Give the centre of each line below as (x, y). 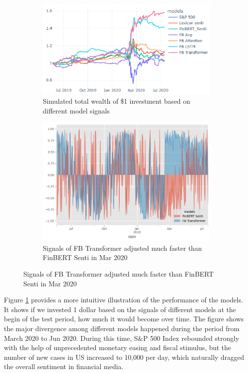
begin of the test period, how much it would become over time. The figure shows (124, 319)
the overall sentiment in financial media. (64, 366)
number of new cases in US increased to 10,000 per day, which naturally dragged (124, 357)
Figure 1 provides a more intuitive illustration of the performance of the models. (124, 300)
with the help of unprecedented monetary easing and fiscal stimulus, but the (118, 347)
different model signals (76, 110)
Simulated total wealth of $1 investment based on (117, 101)
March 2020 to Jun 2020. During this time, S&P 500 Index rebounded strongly (122, 338)
